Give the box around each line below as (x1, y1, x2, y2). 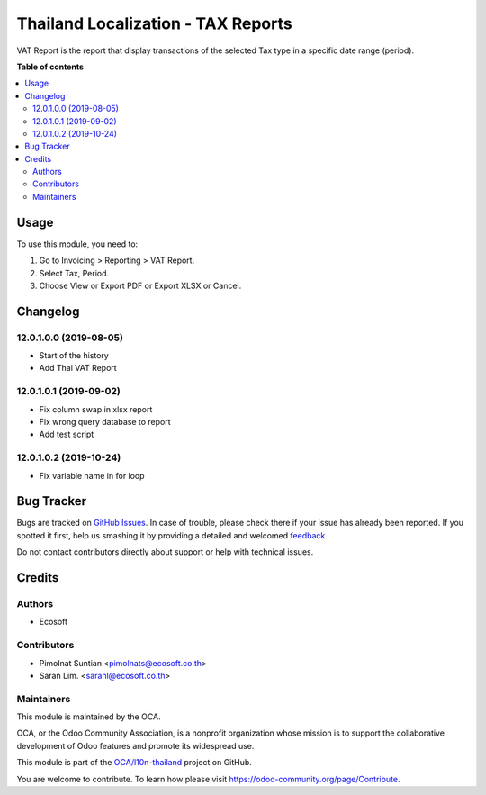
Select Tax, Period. (39, 267, 110, 278)
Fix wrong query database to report (39, 417, 171, 427)
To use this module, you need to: (16, 239, 139, 249)
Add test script (39, 429, 94, 440)
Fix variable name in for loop (39, 470, 145, 481)
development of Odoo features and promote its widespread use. (16, 740, 255, 751)
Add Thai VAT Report (39, 363, 117, 374)
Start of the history (39, 350, 110, 361)
